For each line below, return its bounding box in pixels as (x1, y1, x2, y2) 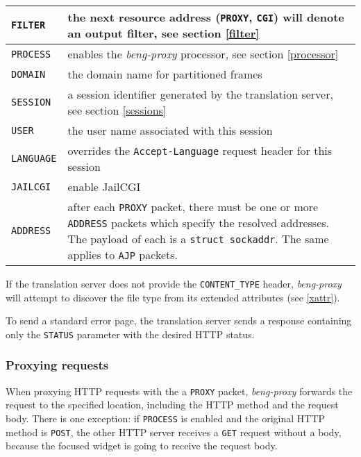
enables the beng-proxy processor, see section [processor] (67, 46, 339, 62)
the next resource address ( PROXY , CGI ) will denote (67, 9, 344, 25)
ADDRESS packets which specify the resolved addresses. (67, 215, 330, 231)
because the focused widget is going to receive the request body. (6, 438, 278, 453)
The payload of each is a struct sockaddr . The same (67, 231, 329, 247)
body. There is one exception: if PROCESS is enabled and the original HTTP (6, 410, 326, 425)
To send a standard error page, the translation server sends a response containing (6, 313, 352, 328)
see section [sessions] (67, 102, 167, 118)
